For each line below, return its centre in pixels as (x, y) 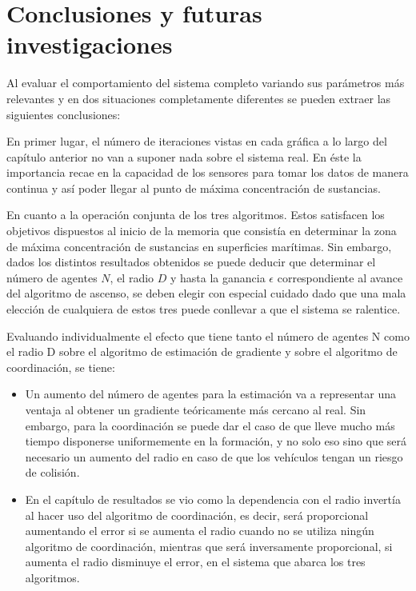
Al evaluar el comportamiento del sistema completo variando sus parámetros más (206, 83)
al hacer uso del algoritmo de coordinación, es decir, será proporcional (197, 515)
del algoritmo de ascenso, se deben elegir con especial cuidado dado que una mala (206, 293)
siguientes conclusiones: (64, 114)
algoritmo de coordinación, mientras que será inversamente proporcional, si (209, 546)
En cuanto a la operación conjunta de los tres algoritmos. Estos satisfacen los (196, 215)
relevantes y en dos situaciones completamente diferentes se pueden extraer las (199, 98)
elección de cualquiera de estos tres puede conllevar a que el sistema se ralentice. (204, 309)
